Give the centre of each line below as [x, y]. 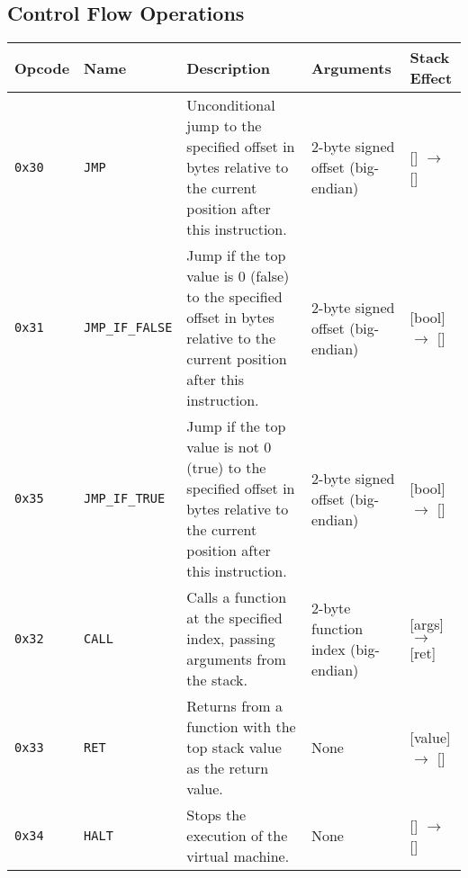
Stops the [216, 815]
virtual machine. [238, 856]
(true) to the [226, 468]
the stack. [217, 680]
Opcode [42, 67]
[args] [427, 624]
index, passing [231, 639]
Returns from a [234, 706]
